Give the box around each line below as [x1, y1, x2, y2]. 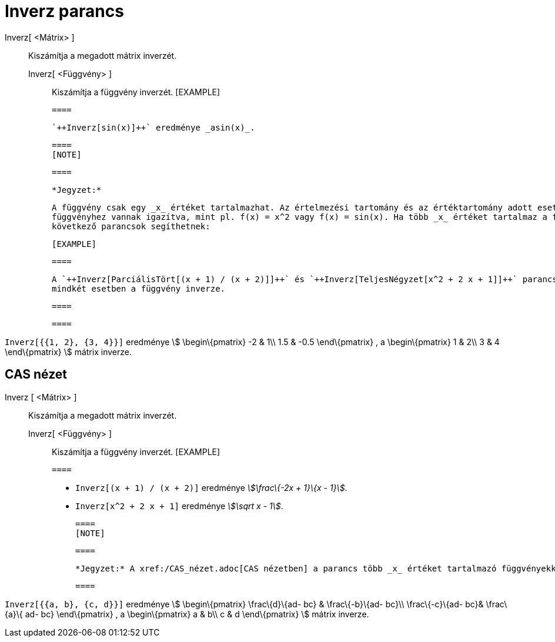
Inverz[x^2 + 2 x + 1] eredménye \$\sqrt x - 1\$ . [75, 500, 283, 511]
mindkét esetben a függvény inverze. [52, 283, 226, 293]
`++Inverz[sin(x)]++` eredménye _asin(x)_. [52, 122, 255, 132]
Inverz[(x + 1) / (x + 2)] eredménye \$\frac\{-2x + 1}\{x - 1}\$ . [75, 482, 347, 493]
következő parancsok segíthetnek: [52, 221, 210, 231]
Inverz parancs [5, 1, 124, 21]
